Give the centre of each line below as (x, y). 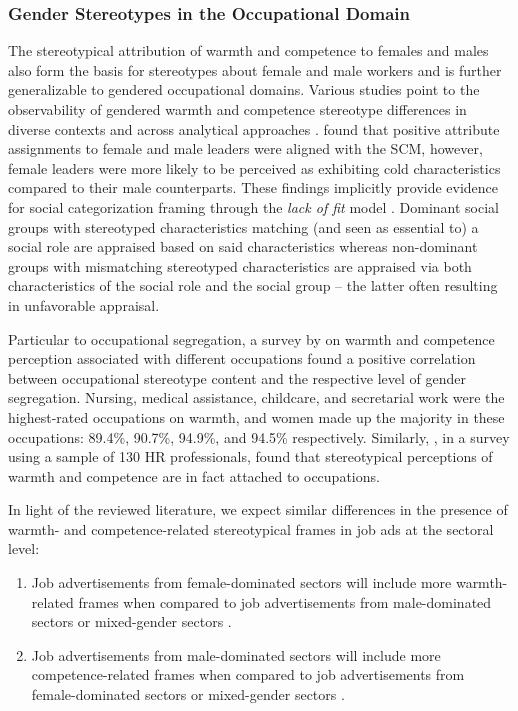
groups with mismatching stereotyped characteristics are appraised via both (240, 265)
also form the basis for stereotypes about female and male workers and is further (255, 69)
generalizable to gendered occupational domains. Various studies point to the (244, 89)
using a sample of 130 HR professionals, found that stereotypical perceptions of (250, 456)
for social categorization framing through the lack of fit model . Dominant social (253, 206)
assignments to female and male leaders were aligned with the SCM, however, (245, 148)
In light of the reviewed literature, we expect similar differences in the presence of (258, 509)
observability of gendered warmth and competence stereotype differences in (237, 109)
